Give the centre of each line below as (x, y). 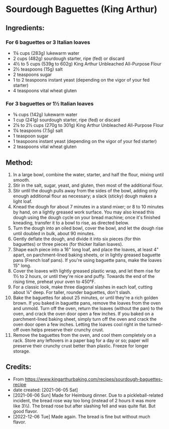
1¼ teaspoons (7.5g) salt (38, 131)
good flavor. (25, 411)
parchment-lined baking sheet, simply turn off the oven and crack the (85, 319)
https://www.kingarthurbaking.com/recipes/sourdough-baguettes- (94, 379)
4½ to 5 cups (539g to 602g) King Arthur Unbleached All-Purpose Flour (87, 63)
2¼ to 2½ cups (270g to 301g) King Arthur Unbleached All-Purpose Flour (88, 125)
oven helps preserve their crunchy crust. (62, 330)
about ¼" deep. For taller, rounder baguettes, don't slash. (72, 292)
